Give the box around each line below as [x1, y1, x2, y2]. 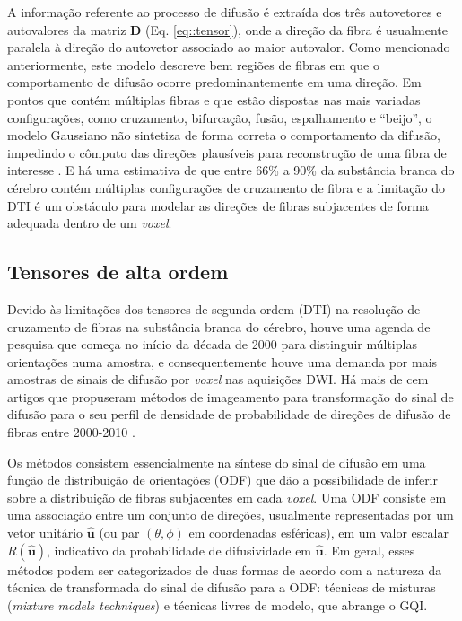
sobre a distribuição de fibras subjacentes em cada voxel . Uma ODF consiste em [7, 487, 447, 506]
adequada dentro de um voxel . [7, 214, 172, 232]
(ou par [99, 523, 140, 542]
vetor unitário [7, 523, 83, 542]
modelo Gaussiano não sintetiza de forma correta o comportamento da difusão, [7, 126, 440, 144]
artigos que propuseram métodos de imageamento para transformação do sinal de [7, 387, 454, 406]
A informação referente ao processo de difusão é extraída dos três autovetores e [7, 3, 442, 21]
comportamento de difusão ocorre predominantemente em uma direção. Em [7, 73, 422, 92]
